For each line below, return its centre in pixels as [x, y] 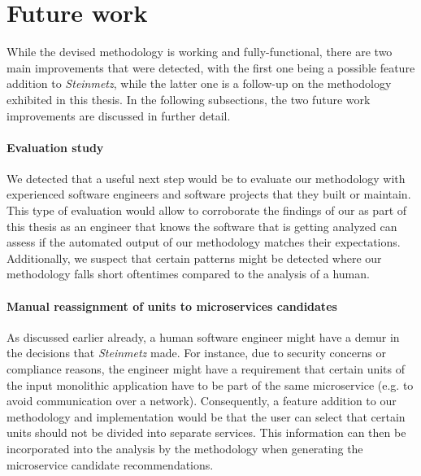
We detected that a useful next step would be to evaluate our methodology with [206, 178]
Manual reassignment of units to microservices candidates [172, 306]
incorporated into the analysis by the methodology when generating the [185, 448]
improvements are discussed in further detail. [119, 115]
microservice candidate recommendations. [110, 464]
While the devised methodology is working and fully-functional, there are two [200, 52]
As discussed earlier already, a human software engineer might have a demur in [203, 336]
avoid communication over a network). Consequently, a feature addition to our [202, 401]
